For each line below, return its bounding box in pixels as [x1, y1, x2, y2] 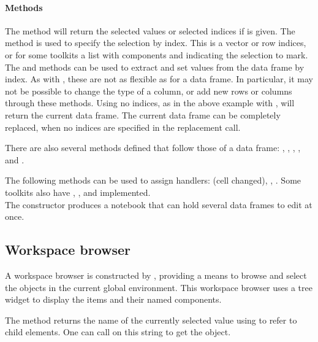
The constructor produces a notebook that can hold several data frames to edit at [5, 198, 312, 211]
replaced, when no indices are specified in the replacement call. [5, 120, 241, 133]
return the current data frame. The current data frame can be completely [5, 108, 281, 121]
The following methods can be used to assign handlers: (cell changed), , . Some [5, 174, 301, 187]
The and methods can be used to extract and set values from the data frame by [5, 60, 305, 73]
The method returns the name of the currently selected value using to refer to [5, 313, 297, 326]
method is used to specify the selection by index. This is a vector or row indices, [5, 36, 306, 49]
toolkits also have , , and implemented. [5, 185, 151, 198]
